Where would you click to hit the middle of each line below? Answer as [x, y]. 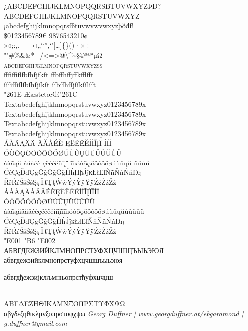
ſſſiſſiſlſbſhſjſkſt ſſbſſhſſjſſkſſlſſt [50, 84]
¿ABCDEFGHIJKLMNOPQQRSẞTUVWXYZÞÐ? [83, 6]
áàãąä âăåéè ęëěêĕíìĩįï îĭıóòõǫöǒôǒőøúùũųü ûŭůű [77, 162]
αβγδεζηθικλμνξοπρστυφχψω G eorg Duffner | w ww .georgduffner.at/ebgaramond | [124, 313]
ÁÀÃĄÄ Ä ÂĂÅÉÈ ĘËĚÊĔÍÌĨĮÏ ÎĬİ [58, 143]
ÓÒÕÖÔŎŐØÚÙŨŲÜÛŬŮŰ [49, 201]
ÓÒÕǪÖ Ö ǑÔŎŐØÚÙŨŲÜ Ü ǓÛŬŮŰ [63, 152]
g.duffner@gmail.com [36, 323]
